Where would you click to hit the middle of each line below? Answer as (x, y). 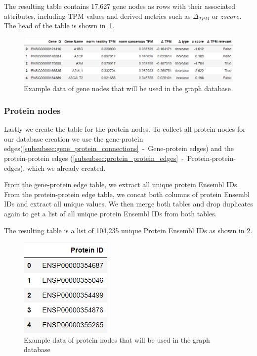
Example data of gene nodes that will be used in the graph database (127, 88)
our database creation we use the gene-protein (74, 138)
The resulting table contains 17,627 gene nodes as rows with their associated (120, 6)
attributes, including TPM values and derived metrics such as (97, 16)
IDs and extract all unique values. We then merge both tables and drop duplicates (128, 204)
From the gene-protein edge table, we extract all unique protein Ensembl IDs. (122, 184)
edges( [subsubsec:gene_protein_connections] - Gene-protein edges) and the (119, 148)
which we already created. (66, 168)
